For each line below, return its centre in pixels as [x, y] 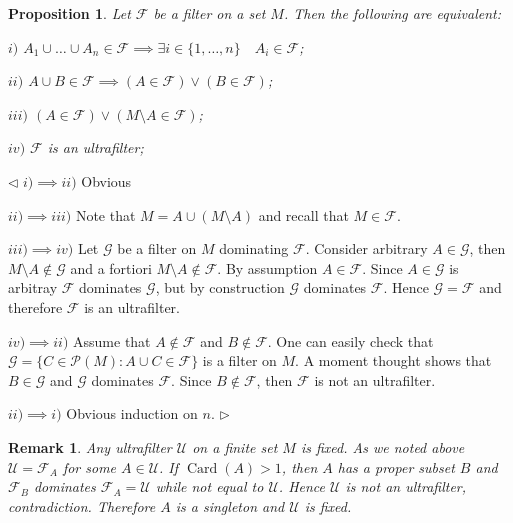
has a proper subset [396, 466]
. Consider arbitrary [366, 248]
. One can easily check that [350, 340]
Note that [105, 214]
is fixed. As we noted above [382, 446]
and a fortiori [111, 267]
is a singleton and [230, 505]
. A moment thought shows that [393, 360]
